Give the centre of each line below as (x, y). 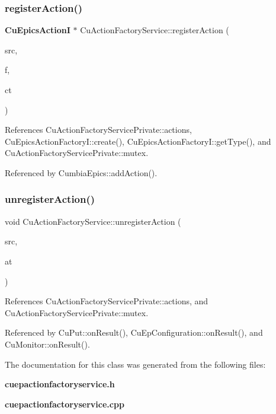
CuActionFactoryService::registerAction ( (155, 30)
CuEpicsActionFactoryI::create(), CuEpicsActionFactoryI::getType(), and (138, 141)
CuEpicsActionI (38, 30)
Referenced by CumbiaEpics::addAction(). (81, 172)
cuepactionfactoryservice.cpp (65, 404)
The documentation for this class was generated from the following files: (135, 364)
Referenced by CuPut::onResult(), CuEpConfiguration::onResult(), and (134, 332)
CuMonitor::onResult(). (47, 344)
